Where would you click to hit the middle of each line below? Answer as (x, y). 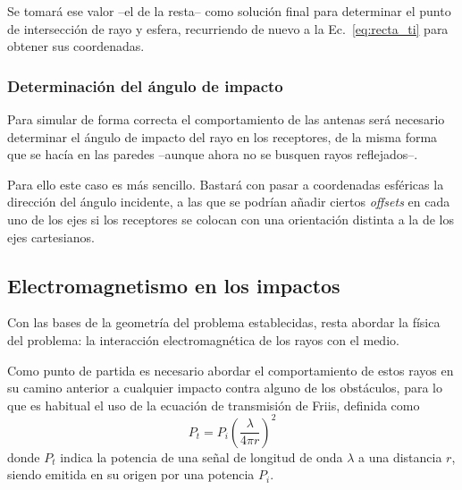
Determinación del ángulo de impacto (145, 85)
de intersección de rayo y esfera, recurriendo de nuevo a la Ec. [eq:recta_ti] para (228, 28)
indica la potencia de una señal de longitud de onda (202, 456)
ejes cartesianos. (51, 237)
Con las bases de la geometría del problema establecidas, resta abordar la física (224, 322)
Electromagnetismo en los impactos (174, 285)
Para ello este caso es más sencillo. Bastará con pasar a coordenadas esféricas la (226, 184)
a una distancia (400, 456)
